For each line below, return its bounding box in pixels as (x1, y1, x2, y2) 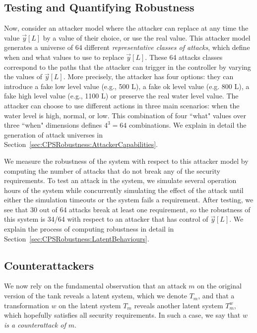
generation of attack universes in (4, 129, 103, 140)
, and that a (198, 290, 235, 301)
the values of (4, 71, 43, 82)
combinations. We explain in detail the (128, 120, 247, 130)
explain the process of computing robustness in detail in (4, 224, 174, 234)
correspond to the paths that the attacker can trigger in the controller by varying (4, 61, 251, 72)
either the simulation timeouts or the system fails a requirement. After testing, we (4, 194, 254, 205)
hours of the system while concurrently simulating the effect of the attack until (4, 185, 244, 195)
